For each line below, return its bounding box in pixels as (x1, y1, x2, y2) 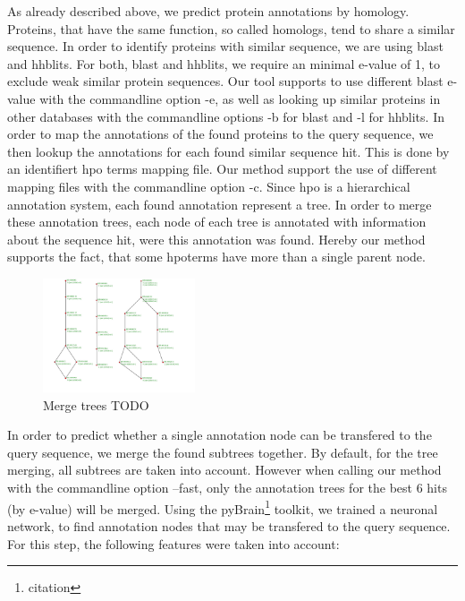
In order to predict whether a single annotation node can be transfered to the (7, 425, 432, 444)
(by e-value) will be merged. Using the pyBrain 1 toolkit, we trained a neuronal (7, 496, 438, 518)
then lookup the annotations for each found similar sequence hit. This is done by (7, 142, 450, 160)
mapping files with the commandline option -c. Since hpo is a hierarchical (7, 176, 410, 195)
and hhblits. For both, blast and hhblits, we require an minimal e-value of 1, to (7, 54, 440, 73)
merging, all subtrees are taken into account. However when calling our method (7, 460, 442, 479)
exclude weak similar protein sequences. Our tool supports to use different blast (7, 72, 444, 90)
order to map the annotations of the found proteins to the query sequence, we (7, 124, 434, 143)
